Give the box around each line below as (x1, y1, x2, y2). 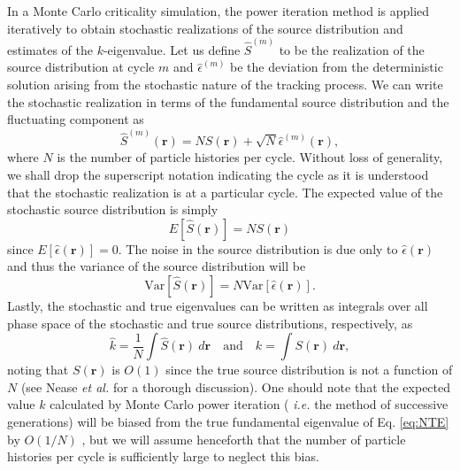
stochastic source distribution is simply (7, 200, 218, 219)
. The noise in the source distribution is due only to (118, 239, 398, 258)
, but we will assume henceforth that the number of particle (81, 429, 406, 448)
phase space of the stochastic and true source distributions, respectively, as (7, 313, 413, 332)
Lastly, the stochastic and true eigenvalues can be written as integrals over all (7, 297, 428, 315)
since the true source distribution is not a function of (165, 360, 453, 379)
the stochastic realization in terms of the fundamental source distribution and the (7, 92, 449, 111)
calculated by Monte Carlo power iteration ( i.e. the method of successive (50, 395, 448, 413)
